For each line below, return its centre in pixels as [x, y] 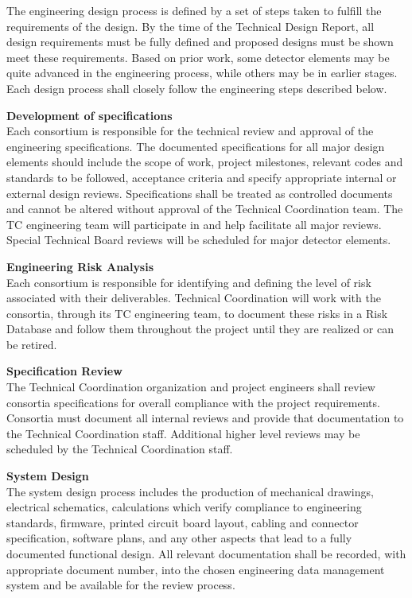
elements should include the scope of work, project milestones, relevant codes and [205, 162]
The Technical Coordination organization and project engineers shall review [191, 387]
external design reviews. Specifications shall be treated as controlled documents [200, 193]
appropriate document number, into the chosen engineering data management [196, 569]
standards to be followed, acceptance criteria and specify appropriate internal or [202, 177]
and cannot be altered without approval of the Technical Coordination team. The [205, 209]
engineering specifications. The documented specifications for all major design [196, 146]
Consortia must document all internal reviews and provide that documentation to [205, 418]
